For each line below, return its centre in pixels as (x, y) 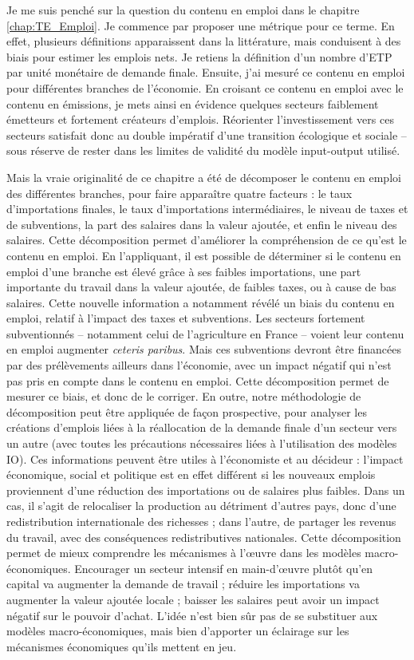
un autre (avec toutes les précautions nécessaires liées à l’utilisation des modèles (202, 443)
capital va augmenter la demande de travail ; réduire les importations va (183, 584)
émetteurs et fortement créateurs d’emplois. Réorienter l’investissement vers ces (200, 119)
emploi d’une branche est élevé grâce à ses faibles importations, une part (184, 271)
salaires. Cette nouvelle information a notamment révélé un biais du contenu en (201, 302)
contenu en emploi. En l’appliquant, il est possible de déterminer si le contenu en (204, 255)
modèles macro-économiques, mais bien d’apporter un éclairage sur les (178, 631)
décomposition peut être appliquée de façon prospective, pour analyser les (187, 411)
